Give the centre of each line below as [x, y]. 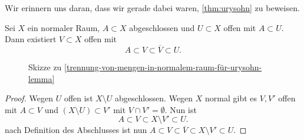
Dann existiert [31, 39]
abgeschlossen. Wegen [154, 98]
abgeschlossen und [162, 27]
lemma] [42, 78]
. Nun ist [181, 109]
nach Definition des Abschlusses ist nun [76, 130]
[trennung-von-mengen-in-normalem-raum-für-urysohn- [163, 67]
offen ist [78, 98]
